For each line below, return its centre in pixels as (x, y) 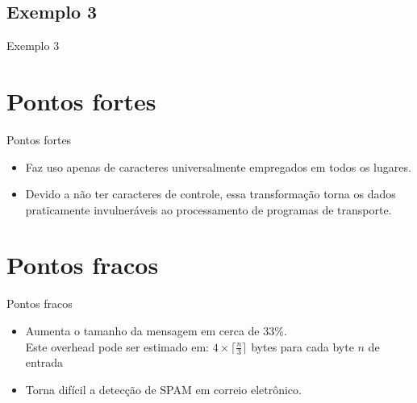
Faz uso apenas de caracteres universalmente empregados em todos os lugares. (218, 166)
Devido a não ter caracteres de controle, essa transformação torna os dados (211, 194)
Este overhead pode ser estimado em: (117, 346)
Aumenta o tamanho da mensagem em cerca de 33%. (156, 331)
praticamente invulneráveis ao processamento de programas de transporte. (208, 209)
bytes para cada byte (302, 346)
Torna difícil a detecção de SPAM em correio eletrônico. (163, 390)
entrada (44, 362)
